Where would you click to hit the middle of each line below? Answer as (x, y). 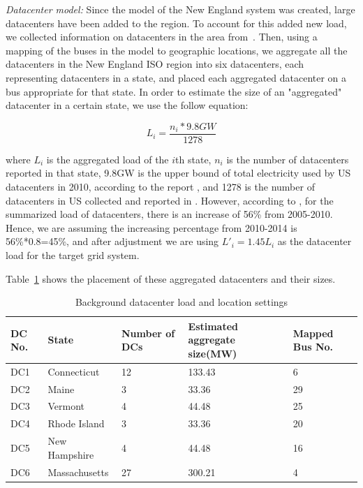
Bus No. (313, 347)
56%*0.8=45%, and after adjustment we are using (112, 241)
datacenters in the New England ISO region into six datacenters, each (155, 64)
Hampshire (71, 454)
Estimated (213, 326)
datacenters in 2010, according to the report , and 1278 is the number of (160, 186)
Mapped (313, 333)
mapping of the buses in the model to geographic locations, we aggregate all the (177, 50)
